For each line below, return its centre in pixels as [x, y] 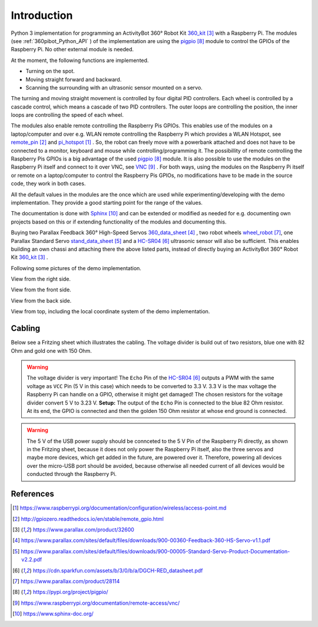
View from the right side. [41, 279]
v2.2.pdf [32, 560]
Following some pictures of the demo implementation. [76, 268]
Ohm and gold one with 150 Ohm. [52, 350]
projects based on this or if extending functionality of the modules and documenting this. [119, 222]
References [32, 494]
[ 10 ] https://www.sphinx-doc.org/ [53, 614]
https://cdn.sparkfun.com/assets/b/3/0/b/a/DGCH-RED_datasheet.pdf [118, 570]
